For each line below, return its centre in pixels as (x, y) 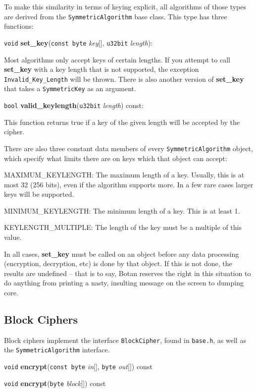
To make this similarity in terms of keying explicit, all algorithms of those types (125, 6)
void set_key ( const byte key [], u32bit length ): (78, 42)
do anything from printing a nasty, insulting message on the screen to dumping (124, 283)
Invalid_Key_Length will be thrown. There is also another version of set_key (124, 79)
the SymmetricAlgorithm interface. (57, 350)
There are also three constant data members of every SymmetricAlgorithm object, (128, 148)
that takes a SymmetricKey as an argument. (70, 88)
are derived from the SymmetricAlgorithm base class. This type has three (116, 16)
